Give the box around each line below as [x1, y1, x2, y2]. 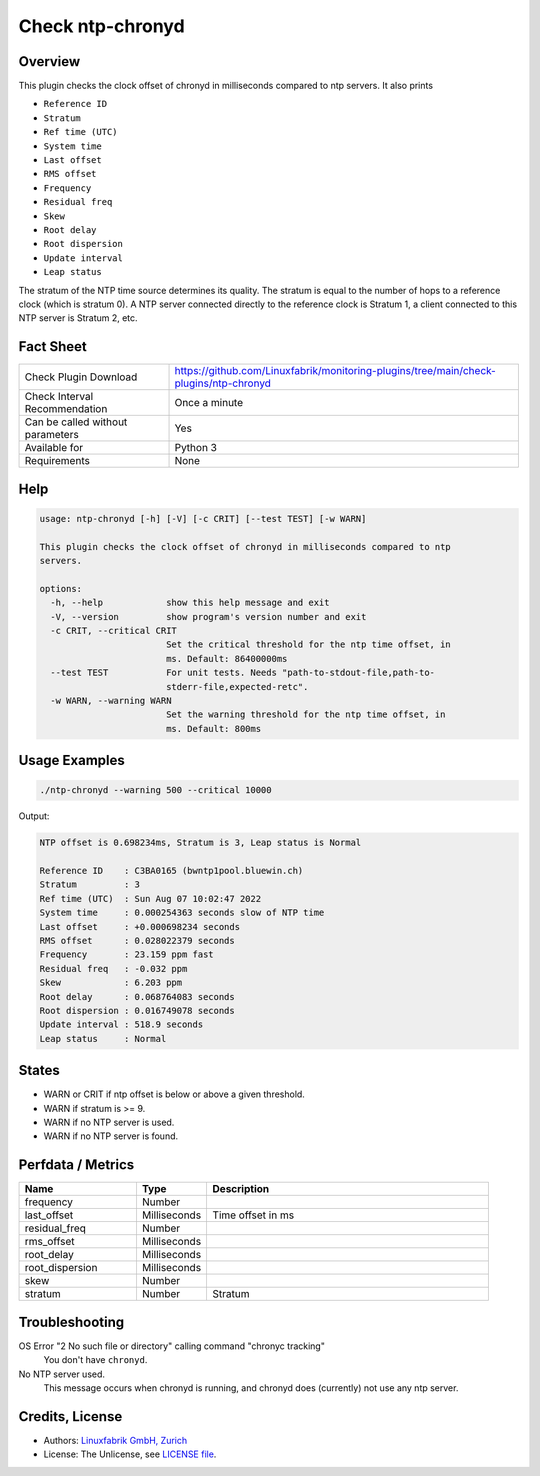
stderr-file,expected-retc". [165, 681, 309, 692]
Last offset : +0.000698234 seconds [39, 921, 240, 932]
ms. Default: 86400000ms [165, 653, 288, 664]
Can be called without [24, 415, 128, 429]
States [18, 1062, 60, 1079]
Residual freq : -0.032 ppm [39, 963, 188, 974]
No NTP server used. [18, 1368, 105, 1380]
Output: [18, 810, 50, 822]
